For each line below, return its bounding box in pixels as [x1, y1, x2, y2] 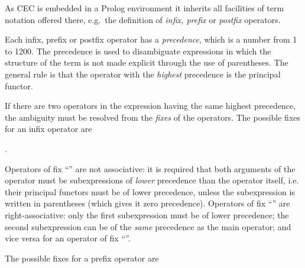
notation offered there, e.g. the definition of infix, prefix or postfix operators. [5, 13, 281, 25]
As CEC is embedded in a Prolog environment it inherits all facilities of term [5, 2, 284, 14]
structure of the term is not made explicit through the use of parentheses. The [5, 56, 288, 69]
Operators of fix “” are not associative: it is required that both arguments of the [5, 162, 296, 175]
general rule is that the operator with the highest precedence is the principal [5, 67, 281, 80]
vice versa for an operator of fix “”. [5, 232, 131, 244]
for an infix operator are [5, 122, 92, 135]
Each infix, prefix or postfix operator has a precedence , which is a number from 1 [5, 33, 297, 46]
